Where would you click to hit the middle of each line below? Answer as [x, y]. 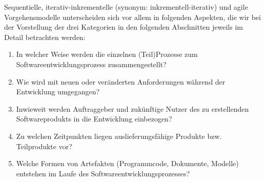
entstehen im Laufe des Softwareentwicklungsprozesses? [103, 173]
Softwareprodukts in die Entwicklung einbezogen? [94, 119]
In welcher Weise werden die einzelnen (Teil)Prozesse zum [107, 54]
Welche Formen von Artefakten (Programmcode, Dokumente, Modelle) [127, 163]
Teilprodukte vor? [44, 146]
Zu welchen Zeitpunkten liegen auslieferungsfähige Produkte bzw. [119, 136]
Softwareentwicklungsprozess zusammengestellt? [91, 64]
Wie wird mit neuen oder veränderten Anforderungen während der [121, 81]
